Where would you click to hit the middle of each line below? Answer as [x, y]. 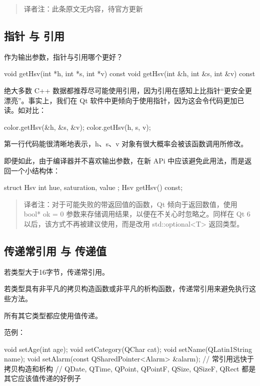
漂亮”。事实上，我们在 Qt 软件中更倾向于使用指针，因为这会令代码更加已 [124, 100]
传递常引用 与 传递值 [55, 250]
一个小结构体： [35, 170]
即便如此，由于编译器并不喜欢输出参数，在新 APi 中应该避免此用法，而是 [124, 160]
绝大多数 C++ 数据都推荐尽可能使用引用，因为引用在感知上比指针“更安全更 [128, 90]
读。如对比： [25, 110]
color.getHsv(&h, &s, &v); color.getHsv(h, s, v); [77, 127]
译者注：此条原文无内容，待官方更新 [83, 9]
